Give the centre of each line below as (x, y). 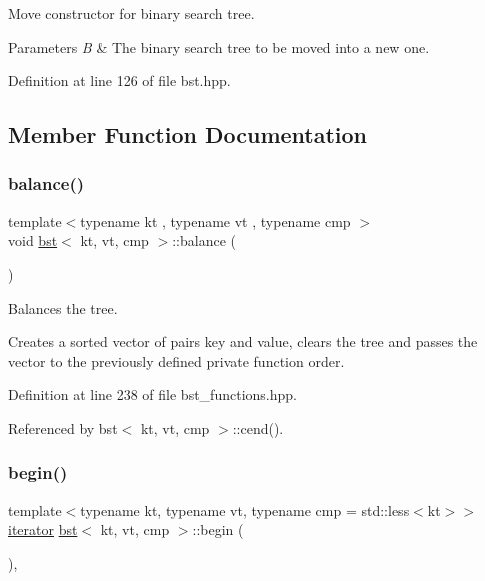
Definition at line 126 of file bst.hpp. (119, 80)
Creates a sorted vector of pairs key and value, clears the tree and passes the (243, 341)
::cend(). (258, 427)
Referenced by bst (63, 427)
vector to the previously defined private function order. (176, 360)
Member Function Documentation (188, 134)
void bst (33, 240)
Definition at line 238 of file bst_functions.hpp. (152, 394)
